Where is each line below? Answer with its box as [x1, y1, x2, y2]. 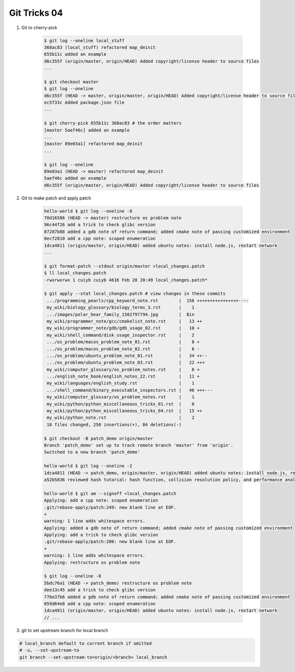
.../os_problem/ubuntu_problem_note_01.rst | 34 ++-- [47, 352, 207, 358]
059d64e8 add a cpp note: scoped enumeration [44, 601, 156, 607]
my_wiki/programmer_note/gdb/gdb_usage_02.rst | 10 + [47, 325, 200, 331]
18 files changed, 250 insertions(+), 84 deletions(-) [47, 421, 182, 427]
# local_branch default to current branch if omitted [19, 640, 152, 646]
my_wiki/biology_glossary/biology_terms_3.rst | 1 [47, 305, 195, 310]
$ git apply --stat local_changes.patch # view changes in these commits [44, 291, 226, 296]
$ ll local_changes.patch [44, 270, 107, 276]
